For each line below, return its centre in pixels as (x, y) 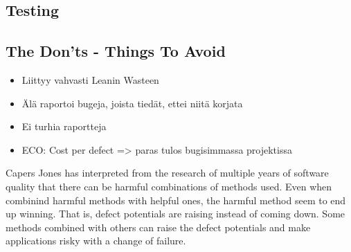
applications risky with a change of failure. (96, 241)
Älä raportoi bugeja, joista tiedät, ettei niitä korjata (132, 103)
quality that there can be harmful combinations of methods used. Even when (169, 186)
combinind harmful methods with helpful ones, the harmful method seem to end (176, 200)
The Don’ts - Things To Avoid (116, 51)
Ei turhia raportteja (64, 126)
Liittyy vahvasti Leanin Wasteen (90, 79)
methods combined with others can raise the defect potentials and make (158, 227)
